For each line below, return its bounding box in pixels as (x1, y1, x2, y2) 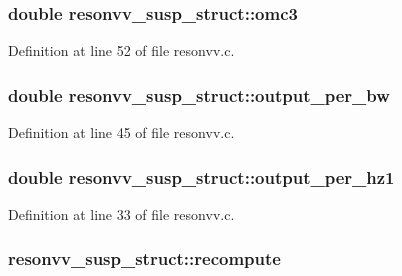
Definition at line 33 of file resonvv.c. (8, 203, 235, 224)
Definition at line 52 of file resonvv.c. (8, 40, 235, 61)
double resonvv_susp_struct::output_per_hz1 (8, 164, 395, 189)
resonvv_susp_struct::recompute (8, 246, 281, 271)
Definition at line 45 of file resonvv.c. (8, 122, 235, 143)
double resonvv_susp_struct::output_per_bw (8, 82, 390, 107)
